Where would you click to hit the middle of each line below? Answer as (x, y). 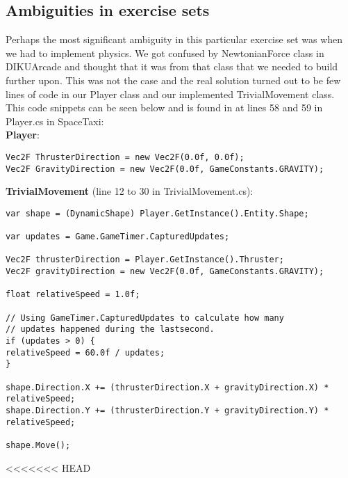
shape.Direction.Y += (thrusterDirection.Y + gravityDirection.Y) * (167, 411)
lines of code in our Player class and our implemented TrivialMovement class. (170, 94)
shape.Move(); (38, 445)
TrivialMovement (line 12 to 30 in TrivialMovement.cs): (130, 191)
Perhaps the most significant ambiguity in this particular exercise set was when (174, 39)
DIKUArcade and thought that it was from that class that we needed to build (172, 66)
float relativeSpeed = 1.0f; (73, 295)
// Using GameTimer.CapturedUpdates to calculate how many (145, 318)
